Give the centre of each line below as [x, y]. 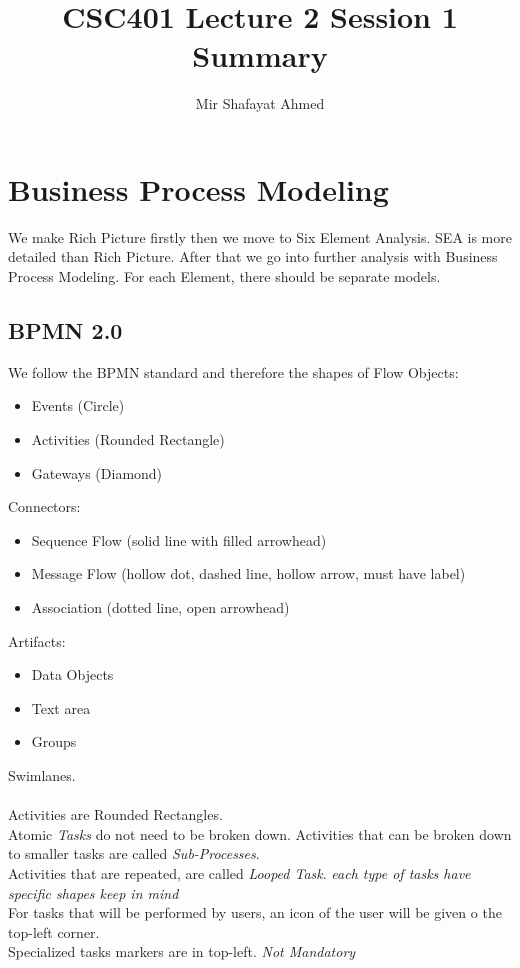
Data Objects [72, 674]
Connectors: [44, 506]
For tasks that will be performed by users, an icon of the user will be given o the [255, 912]
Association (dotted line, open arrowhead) [160, 606]
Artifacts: [37, 640]
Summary [260, 55]
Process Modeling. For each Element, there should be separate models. [224, 276]
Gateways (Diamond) [97, 472]
